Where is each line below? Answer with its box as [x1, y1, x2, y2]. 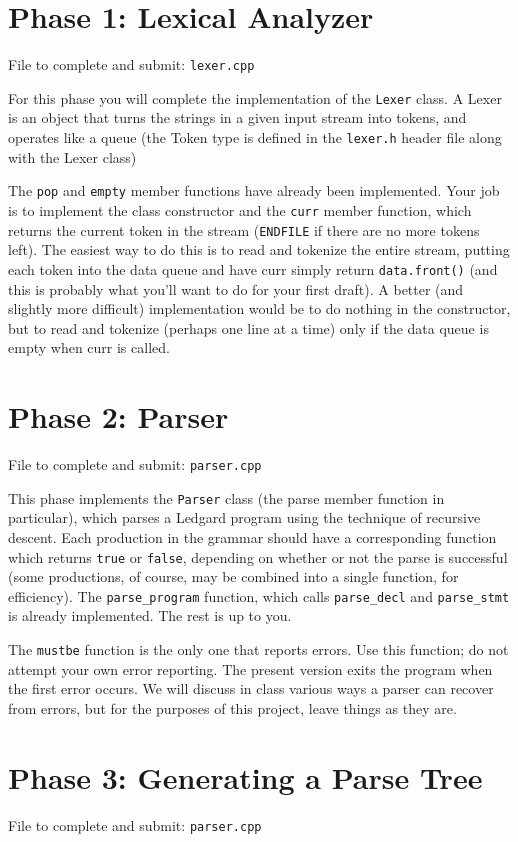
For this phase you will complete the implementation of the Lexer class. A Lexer [8, 87, 502, 108]
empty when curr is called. [8, 337, 170, 358]
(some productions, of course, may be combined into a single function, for [8, 566, 459, 587]
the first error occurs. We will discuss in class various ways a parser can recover [8, 678, 494, 699]
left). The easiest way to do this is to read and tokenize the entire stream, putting [8, 239, 510, 260]
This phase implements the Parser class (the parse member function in [8, 487, 445, 508]
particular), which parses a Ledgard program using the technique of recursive [8, 507, 481, 528]
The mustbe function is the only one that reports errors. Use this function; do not [8, 639, 509, 659]
